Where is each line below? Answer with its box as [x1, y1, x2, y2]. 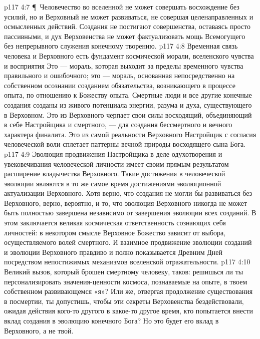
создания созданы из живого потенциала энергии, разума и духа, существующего [4, 99, 252, 110]
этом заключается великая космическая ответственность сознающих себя [4, 217, 226, 228]
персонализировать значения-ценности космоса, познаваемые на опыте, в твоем [4, 276, 247, 286]
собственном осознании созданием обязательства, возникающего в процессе [4, 80, 235, 90]
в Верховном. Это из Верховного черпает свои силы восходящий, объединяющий [4, 109, 252, 120]
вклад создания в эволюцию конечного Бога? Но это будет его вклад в [4, 315, 219, 325]
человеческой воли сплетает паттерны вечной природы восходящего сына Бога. [4, 139, 246, 149]
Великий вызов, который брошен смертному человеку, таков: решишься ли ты [4, 266, 243, 277]
